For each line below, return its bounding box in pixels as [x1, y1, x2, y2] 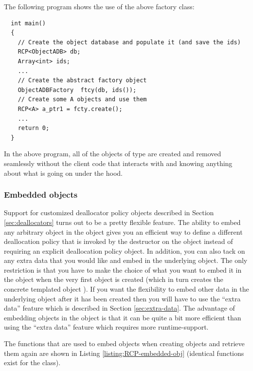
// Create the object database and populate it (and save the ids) [18, 38, 241, 46]
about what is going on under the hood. [4, 167, 123, 178]
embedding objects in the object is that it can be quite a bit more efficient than [4, 312, 241, 322]
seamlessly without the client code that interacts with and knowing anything [4, 158, 233, 168]
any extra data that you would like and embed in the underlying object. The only [4, 255, 248, 265]
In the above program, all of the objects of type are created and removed [4, 148, 221, 159]
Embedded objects [4, 188, 78, 201]
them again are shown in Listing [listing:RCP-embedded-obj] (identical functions [4, 348, 244, 358]
